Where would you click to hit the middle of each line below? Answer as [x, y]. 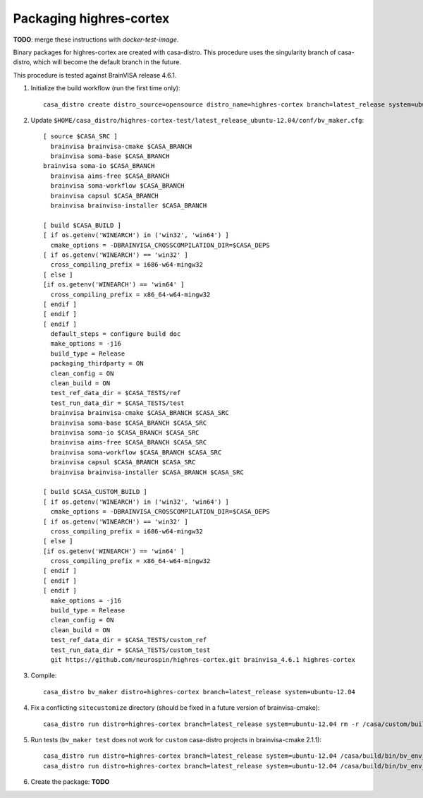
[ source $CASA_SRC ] [80, 137]
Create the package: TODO [70, 782]
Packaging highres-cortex [91, 18]
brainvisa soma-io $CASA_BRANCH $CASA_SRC [125, 433]
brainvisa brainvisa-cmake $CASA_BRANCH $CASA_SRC [140, 413]
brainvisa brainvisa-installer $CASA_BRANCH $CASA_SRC [147, 472]
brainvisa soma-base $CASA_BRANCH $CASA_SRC [129, 423]
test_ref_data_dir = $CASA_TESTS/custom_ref [129, 640]
